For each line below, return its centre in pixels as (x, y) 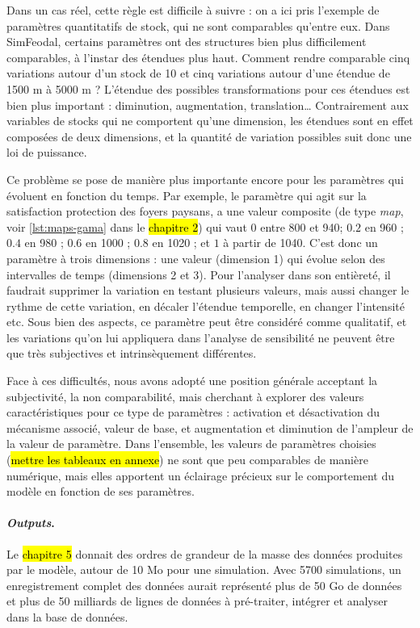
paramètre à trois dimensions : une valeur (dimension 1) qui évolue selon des (196, 258)
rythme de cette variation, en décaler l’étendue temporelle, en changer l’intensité (206, 306)
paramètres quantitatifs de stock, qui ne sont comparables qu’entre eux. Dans (198, 25)
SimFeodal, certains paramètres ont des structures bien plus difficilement (187, 42)
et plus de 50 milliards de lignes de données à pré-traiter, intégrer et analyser (197, 601)
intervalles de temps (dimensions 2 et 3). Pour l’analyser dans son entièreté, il (199, 274)
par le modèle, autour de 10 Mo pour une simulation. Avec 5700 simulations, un (204, 569)
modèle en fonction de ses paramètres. (101, 491)
